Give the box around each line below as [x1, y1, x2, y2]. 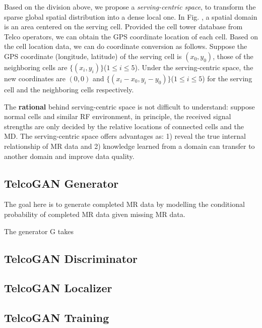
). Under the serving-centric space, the [135, 62, 253, 72]
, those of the [213, 50, 253, 61]
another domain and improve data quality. [4, 150, 135, 161]
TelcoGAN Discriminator [4, 250, 138, 266]
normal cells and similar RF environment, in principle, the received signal [4, 111, 231, 122]
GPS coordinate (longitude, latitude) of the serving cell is [4, 50, 182, 61]
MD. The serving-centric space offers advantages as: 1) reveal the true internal [4, 131, 246, 141]
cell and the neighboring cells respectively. [4, 84, 134, 94]
